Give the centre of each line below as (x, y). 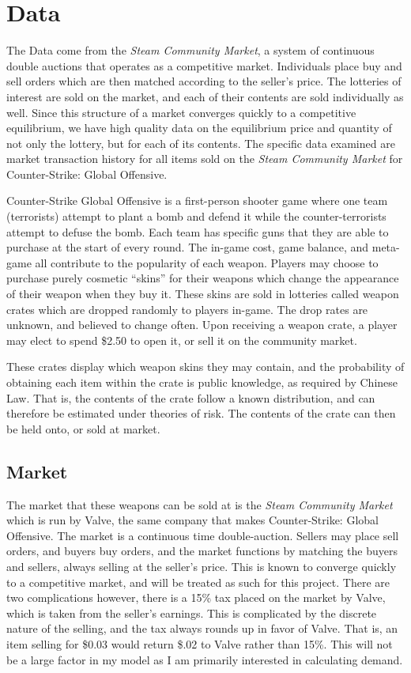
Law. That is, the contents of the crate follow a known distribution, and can (191, 397)
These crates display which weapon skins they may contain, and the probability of (205, 367)
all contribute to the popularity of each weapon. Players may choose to (207, 262)
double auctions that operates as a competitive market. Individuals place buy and (204, 65)
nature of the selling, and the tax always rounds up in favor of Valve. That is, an (202, 628)
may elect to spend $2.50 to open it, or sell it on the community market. (182, 340)
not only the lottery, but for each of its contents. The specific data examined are (201, 143)
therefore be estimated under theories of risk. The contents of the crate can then (201, 413)
